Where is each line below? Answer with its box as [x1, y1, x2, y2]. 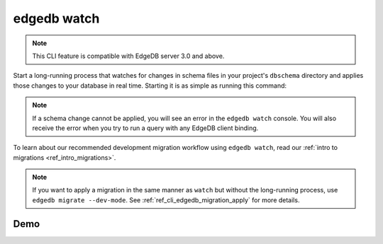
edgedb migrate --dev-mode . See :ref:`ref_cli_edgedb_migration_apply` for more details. [32, 195, 300, 204]
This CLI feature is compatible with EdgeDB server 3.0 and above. [32, 52, 225, 60]
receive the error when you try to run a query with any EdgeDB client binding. [32, 124, 259, 132]
